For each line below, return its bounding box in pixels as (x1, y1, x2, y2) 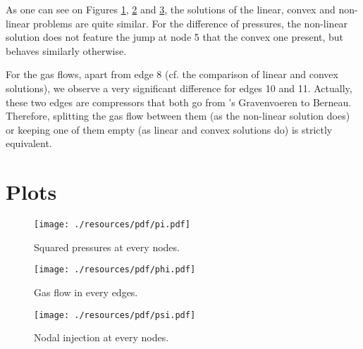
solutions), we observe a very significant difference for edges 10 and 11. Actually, (6, 80, 352, 95)
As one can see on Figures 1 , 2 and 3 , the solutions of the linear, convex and (6, 2, 336, 16)
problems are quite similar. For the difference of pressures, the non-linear (32, 15, 348, 30)
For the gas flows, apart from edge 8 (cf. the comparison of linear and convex (6, 67, 338, 82)
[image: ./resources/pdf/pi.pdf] (34, 220, 190, 230)
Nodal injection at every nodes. (34, 330, 169, 345)
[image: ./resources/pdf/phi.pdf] (34, 265, 196, 275)
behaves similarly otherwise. (6, 43, 127, 58)
